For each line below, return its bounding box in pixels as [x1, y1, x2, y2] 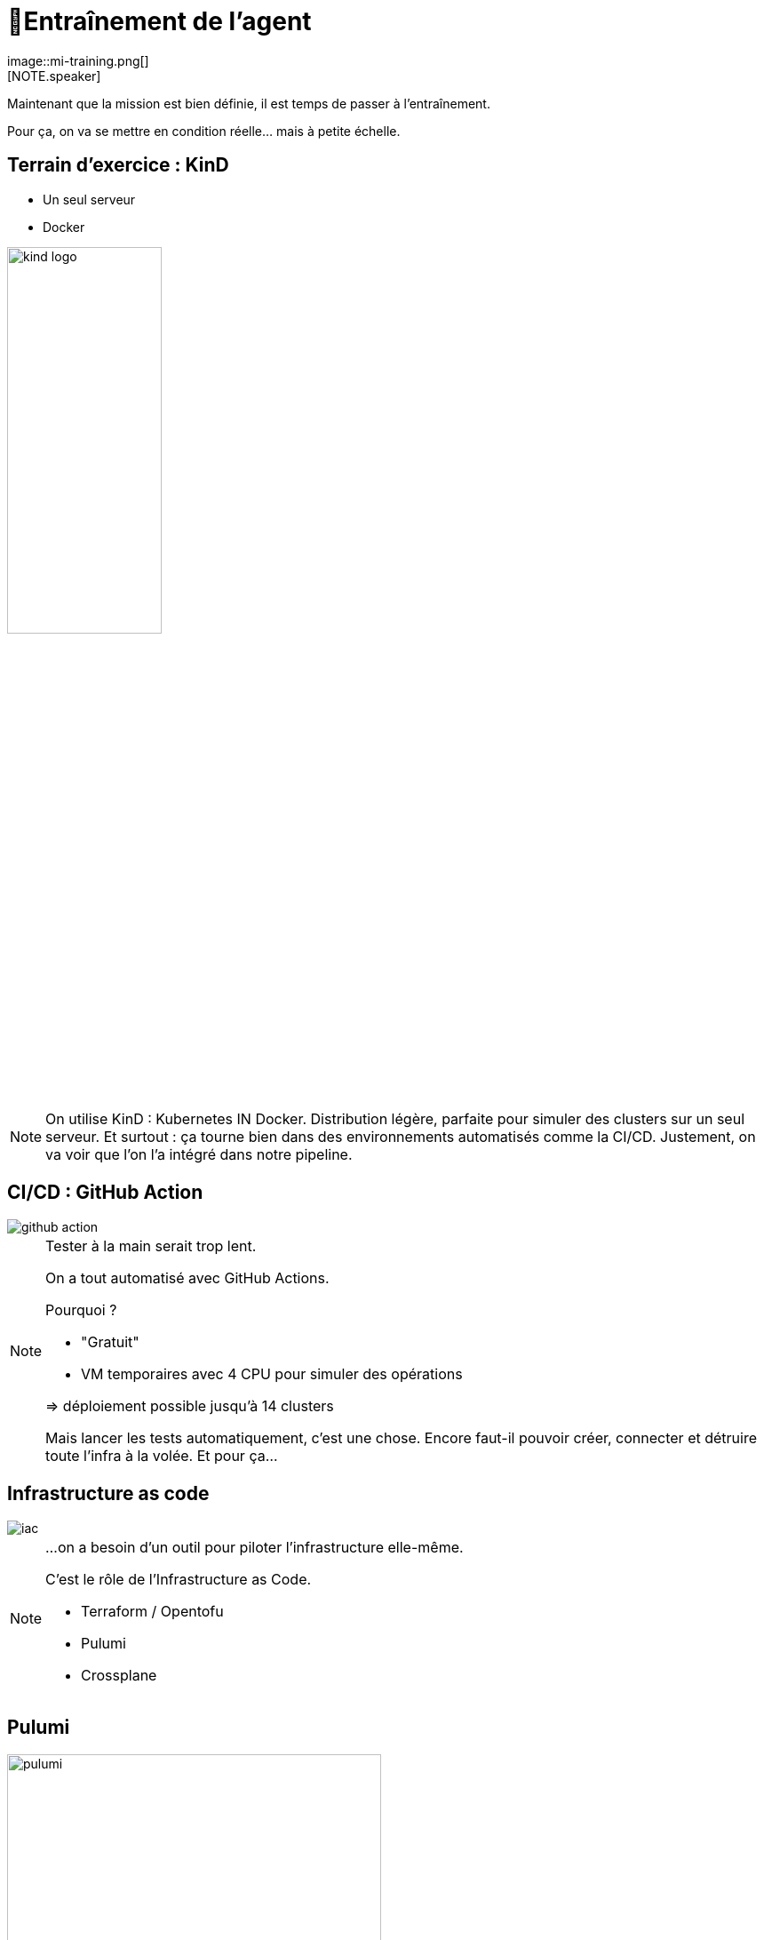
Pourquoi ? [45, 1300, 117, 1319]
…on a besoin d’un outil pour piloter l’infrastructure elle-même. [45, 1537, 464, 1556]
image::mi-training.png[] [7, 52, 149, 68]
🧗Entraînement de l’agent [7, 6, 312, 36]
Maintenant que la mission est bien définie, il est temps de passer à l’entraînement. [7, 95, 490, 111]
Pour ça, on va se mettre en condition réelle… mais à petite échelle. [7, 123, 401, 139]
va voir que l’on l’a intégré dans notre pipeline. [45, 1145, 353, 1163]
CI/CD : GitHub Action [7, 1181, 203, 1204]
